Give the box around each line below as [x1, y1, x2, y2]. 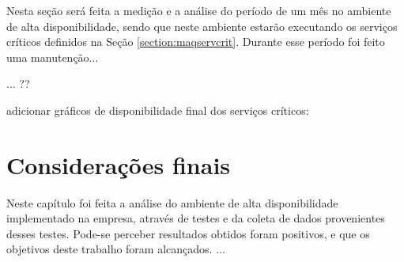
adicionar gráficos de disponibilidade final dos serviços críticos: [6, 101, 309, 118]
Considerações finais [6, 148, 231, 180]
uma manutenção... [6, 48, 99, 65]
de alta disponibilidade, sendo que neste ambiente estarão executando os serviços [6, 17, 398, 34]
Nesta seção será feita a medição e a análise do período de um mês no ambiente [6, 2, 391, 18]
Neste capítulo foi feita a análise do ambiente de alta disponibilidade [6, 194, 338, 211]
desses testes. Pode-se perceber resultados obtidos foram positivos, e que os [6, 225, 370, 241]
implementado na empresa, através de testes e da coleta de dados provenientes [6, 210, 385, 226]
